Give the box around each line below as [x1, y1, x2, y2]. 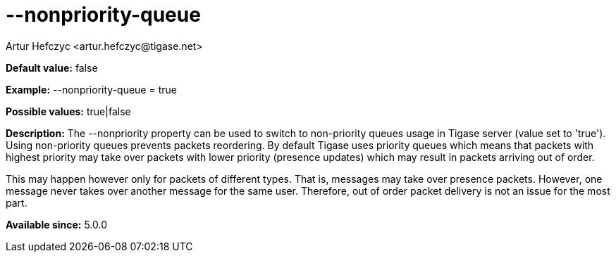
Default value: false [6, 61, 98, 74]
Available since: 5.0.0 [6, 218, 108, 231]
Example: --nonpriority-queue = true [6, 83, 177, 96]
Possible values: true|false [6, 105, 131, 117]
